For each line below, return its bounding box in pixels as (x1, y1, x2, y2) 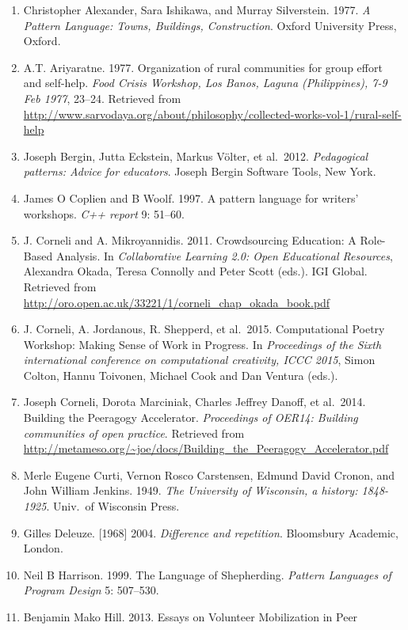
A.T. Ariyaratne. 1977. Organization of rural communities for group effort (23, 59, 383, 75)
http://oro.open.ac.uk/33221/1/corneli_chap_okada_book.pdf (23, 294, 330, 310)
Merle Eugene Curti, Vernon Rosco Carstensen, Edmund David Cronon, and (23, 466, 395, 483)
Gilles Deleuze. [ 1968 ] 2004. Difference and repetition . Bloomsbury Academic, (23, 524, 398, 541)
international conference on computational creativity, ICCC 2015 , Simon (23, 351, 376, 368)
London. (23, 540, 63, 556)
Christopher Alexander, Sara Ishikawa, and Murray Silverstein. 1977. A (23, 2, 371, 17)
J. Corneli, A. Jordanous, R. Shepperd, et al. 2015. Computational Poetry (23, 321, 385, 337)
